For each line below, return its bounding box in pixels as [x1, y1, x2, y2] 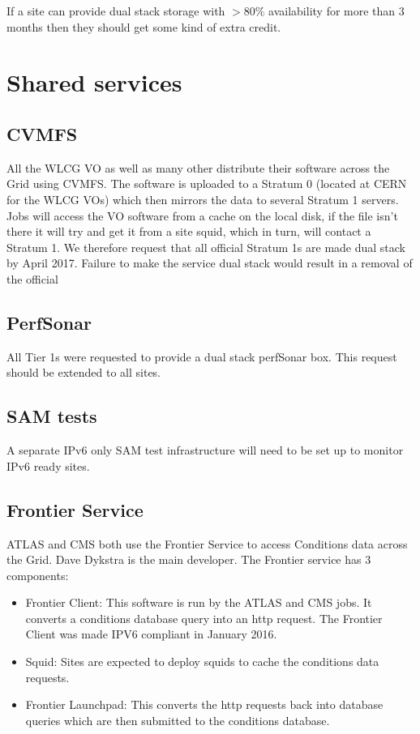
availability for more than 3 [268, 2, 405, 19]
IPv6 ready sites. [6, 457, 90, 474]
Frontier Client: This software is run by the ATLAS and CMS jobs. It [25, 594, 372, 611]
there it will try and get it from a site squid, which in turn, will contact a [6, 223, 371, 240]
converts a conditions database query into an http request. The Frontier [25, 609, 383, 626]
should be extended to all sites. [6, 364, 161, 381]
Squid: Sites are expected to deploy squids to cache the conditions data [25, 653, 379, 670]
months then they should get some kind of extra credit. [6, 18, 281, 35]
